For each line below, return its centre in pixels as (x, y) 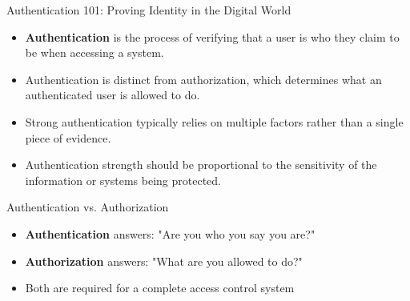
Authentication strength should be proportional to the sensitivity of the (201, 165)
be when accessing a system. (94, 52)
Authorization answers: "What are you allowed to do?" (164, 261)
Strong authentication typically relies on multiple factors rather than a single (214, 121)
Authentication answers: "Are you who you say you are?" (170, 233)
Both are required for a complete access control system (160, 288)
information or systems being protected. (123, 180)
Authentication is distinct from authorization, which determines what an (203, 79)
